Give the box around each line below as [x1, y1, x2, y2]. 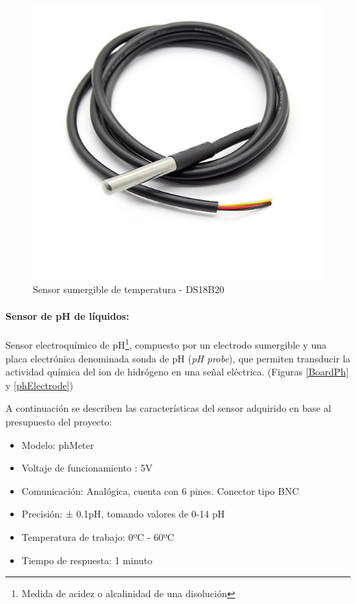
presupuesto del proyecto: [5, 415, 112, 429]
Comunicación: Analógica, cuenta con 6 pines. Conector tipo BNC [21, 483, 299, 498]
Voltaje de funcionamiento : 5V [21, 461, 153, 475]
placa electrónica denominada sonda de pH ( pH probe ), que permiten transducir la [5, 351, 351, 365]
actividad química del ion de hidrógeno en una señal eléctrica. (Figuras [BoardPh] [5, 364, 349, 379]
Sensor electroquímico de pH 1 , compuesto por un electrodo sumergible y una [5, 336, 327, 352]
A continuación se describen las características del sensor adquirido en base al [5, 401, 331, 415]
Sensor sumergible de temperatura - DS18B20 [33, 282, 225, 296]
